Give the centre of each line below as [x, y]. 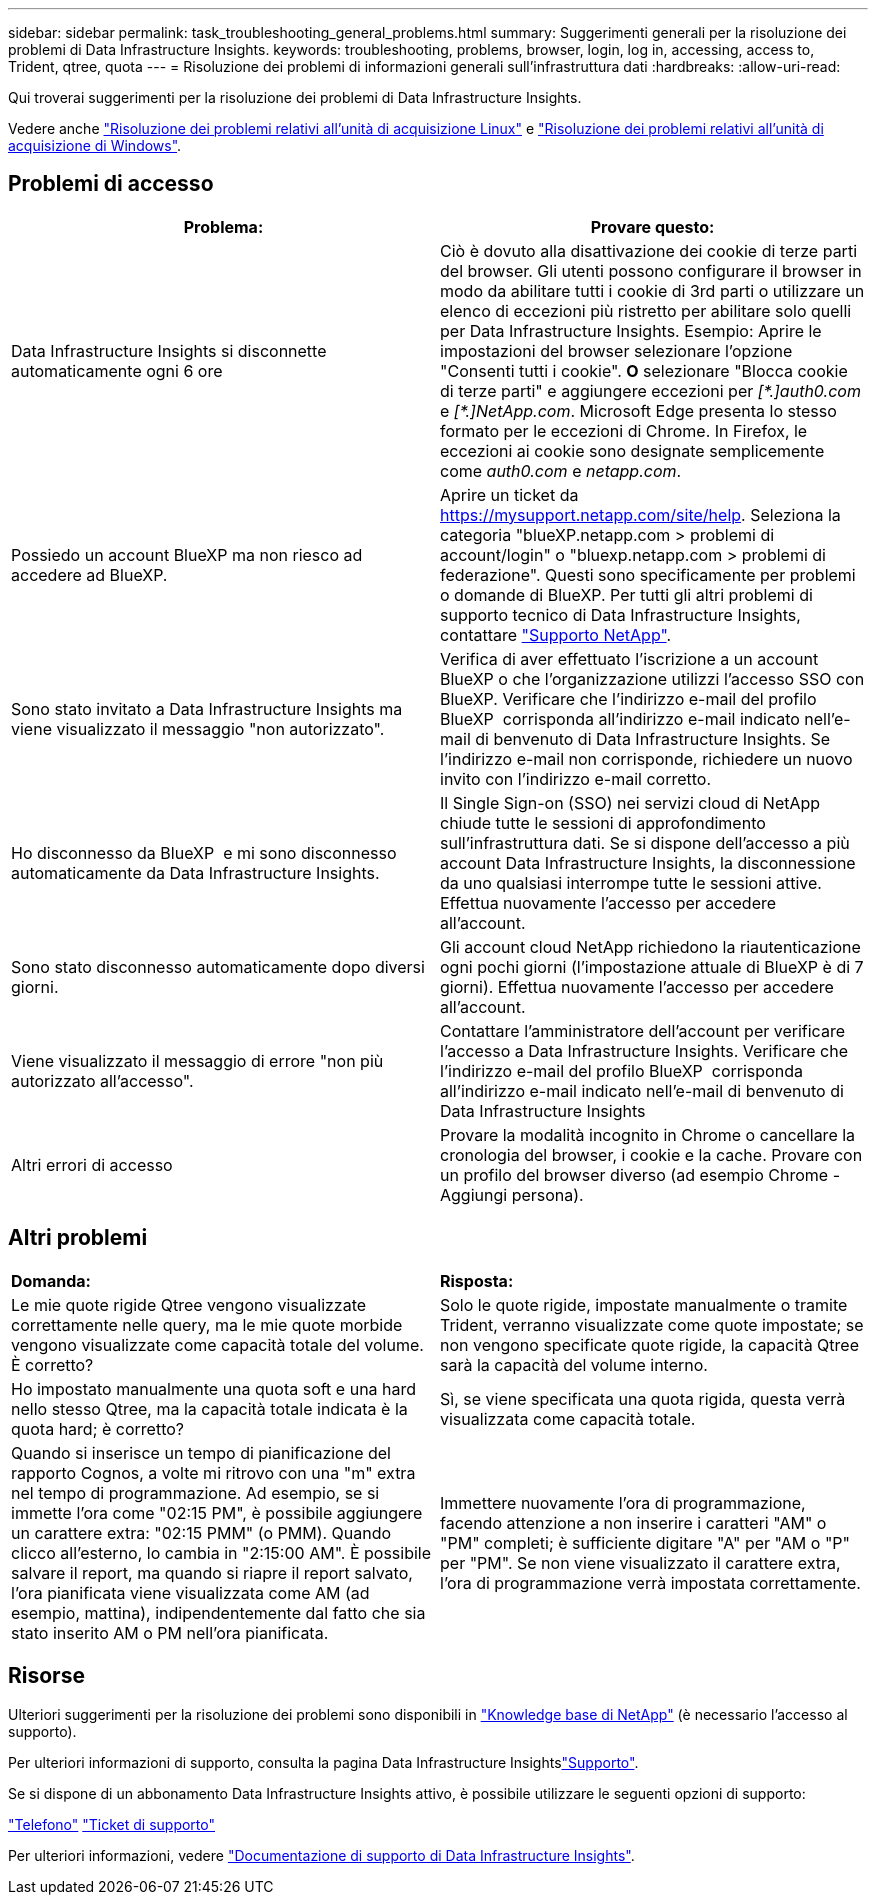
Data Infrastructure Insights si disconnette [169, 350]
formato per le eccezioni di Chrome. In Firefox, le [624, 430]
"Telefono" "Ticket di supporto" [112, 1824]
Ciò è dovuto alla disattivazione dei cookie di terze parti [648, 250]
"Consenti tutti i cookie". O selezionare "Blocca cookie [644, 370]
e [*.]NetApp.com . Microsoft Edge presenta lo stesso [638, 410]
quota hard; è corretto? [97, 1428]
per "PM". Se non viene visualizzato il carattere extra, [640, 1562]
